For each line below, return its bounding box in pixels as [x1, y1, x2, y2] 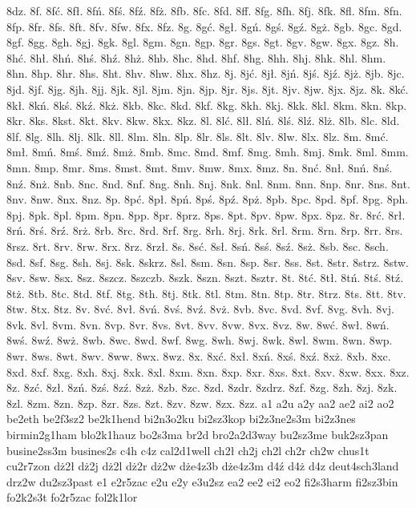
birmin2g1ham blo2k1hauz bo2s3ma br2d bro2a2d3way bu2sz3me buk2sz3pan [6, 426, 389, 443]
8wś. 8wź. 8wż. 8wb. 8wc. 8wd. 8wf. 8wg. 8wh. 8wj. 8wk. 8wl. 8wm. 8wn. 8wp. [6, 332, 393, 349]
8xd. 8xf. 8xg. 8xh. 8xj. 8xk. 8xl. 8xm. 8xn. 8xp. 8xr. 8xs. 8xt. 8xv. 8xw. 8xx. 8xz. [6, 363, 410, 380]
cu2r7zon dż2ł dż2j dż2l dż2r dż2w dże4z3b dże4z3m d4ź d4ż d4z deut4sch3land [6, 458, 399, 474]
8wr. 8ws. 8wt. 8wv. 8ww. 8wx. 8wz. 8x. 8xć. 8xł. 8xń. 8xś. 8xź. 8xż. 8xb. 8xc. [6, 348, 391, 365]
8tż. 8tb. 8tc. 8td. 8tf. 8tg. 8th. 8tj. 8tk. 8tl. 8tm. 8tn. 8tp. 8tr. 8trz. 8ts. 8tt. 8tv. [6, 284, 406, 301]
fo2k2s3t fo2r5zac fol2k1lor [6, 489, 138, 506]
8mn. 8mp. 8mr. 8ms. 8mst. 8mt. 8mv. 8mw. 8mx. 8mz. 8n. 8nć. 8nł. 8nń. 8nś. [6, 159, 393, 175]
